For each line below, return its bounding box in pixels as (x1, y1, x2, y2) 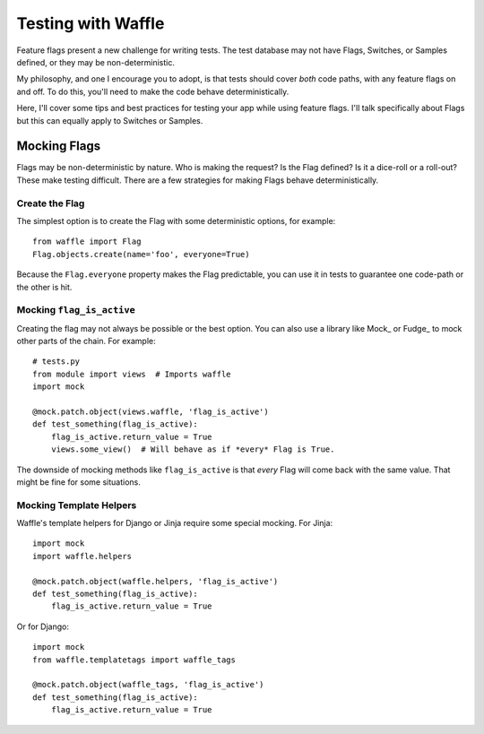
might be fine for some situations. (16, 476, 141, 488)
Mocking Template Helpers (16, 498, 137, 511)
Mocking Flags (16, 139, 101, 154)
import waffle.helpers (32, 551, 133, 561)
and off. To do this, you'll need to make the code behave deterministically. (16, 86, 290, 97)
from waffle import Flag (32, 237, 142, 246)
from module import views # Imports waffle (32, 368, 232, 379)
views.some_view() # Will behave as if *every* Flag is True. (50, 445, 335, 454)
